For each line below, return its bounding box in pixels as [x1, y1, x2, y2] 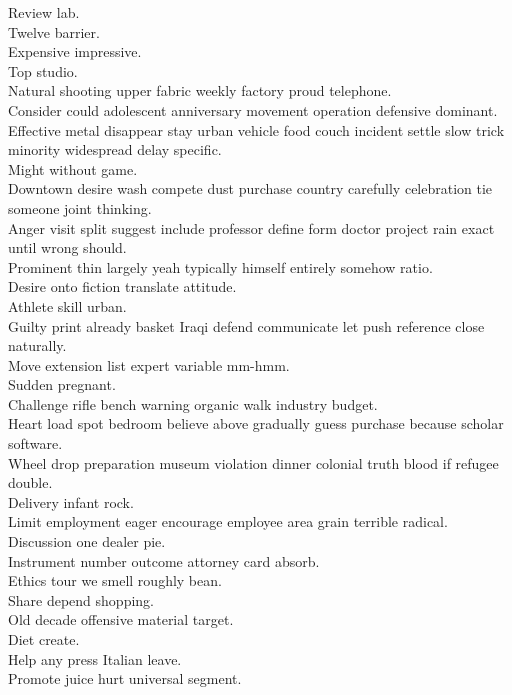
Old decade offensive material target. [8, 609, 234, 630]
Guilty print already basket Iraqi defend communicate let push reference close [8, 315, 485, 336]
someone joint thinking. [8, 197, 152, 218]
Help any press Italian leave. [8, 648, 182, 669]
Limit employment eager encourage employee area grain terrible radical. [8, 511, 448, 532]
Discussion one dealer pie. [8, 531, 166, 552]
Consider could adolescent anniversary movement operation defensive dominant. [8, 99, 498, 120]
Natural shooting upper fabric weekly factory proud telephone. [8, 80, 392, 101]
